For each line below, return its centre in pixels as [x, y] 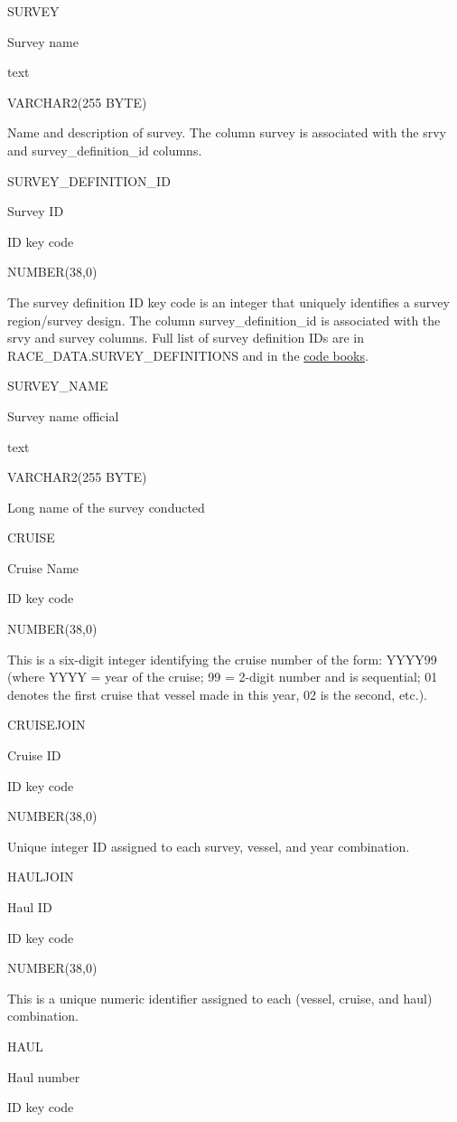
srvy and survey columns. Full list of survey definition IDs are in [186, 338]
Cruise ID [34, 755]
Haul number [44, 1076]
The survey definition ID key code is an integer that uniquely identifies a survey [228, 302]
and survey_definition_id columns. [105, 150]
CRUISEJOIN [47, 725]
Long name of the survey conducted [106, 507]
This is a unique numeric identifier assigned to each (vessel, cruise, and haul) [220, 998]
